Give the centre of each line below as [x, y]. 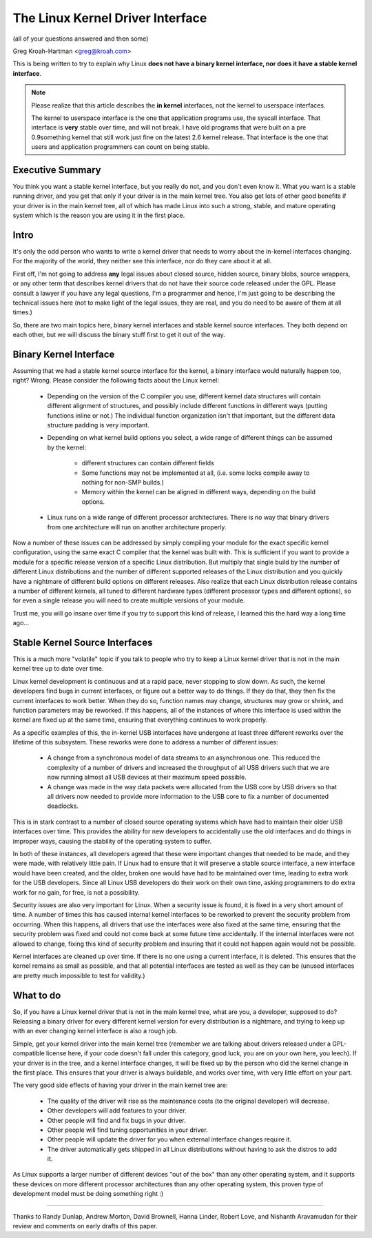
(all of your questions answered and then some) [81, 39]
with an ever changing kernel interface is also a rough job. [95, 1031]
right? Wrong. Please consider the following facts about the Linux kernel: [116, 380]
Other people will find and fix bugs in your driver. [116, 1120]
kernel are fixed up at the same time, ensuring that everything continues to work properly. [140, 720]
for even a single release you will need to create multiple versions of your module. [129, 600]
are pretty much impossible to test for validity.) [79, 975]
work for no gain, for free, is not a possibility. [76, 892]
